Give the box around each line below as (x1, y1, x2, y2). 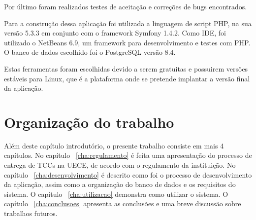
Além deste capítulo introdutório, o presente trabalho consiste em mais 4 (4, 140, 224, 150)
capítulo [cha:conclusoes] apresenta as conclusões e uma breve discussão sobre (4, 198, 241, 209)
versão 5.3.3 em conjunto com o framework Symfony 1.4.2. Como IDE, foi (4, 28, 226, 38)
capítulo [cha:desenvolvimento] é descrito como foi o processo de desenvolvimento (4, 169, 252, 180)
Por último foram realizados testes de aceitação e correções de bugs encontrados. (4, 1, 247, 11)
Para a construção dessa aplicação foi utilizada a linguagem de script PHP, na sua (4, 18, 252, 28)
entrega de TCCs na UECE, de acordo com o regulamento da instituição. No (4, 160, 236, 170)
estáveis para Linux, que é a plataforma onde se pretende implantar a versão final (4, 73, 250, 83)
